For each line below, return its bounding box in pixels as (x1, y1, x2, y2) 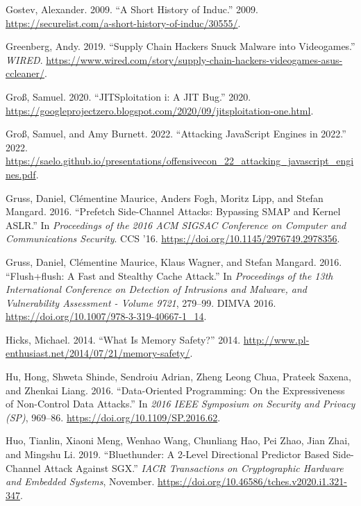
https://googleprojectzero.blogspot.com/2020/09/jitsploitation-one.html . (6, 103, 314, 117)
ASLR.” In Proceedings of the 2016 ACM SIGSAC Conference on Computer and (6, 217, 346, 232)
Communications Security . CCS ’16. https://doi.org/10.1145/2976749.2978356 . (6, 231, 340, 246)
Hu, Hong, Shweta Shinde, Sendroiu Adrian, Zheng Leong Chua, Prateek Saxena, (6, 369, 351, 384)
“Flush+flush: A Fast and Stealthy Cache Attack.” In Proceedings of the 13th (6, 268, 333, 282)
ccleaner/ (6, 66, 45, 81)
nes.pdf (6, 167, 36, 181)
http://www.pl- (243, 332, 310, 346)
